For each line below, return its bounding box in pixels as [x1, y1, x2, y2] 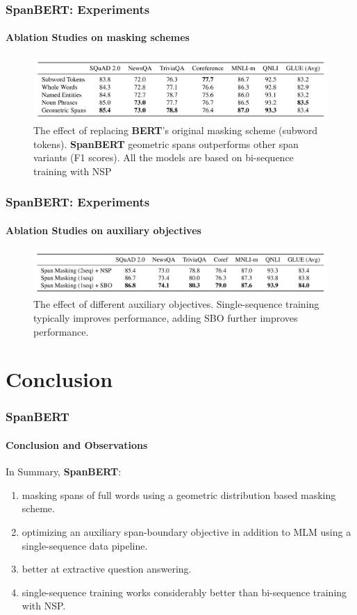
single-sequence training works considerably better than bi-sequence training [22, 584, 347, 599]
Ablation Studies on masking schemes [6, 30, 190, 44]
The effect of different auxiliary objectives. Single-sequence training [33, 297, 319, 311]
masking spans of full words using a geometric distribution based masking [22, 487, 336, 502]
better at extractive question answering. [22, 561, 192, 576]
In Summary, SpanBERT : [6, 464, 122, 479]
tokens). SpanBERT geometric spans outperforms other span [33, 136, 299, 151]
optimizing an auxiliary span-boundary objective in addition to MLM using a [22, 524, 351, 539]
